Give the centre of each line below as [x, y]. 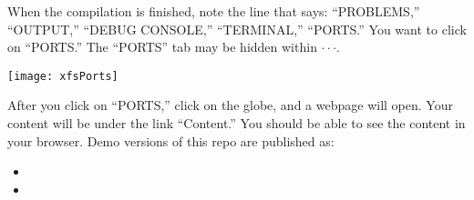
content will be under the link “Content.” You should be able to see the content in [237, 123]
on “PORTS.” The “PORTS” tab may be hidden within [162, 47]
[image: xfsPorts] [63, 76]
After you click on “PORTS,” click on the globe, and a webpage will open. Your [230, 105]
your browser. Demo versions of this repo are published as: [171, 140]
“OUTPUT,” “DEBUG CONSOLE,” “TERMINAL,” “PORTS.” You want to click [237, 29]
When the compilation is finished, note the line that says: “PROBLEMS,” [214, 11]
